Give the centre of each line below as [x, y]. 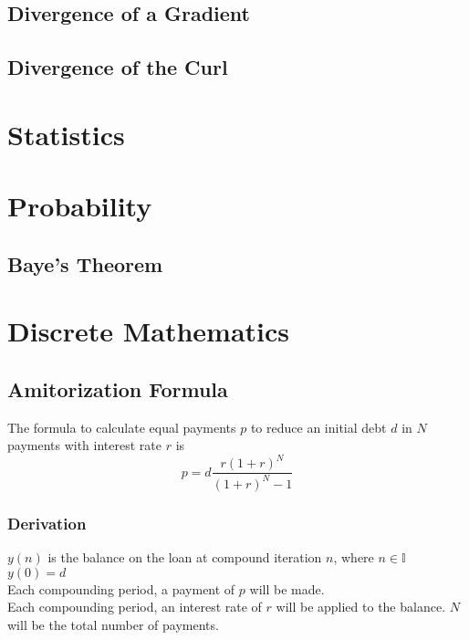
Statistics [66, 134]
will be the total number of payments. [113, 624]
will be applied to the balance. [361, 607]
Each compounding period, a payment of [121, 588]
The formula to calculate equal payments [122, 427]
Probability [80, 206]
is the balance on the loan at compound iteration [185, 556]
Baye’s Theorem [85, 263]
